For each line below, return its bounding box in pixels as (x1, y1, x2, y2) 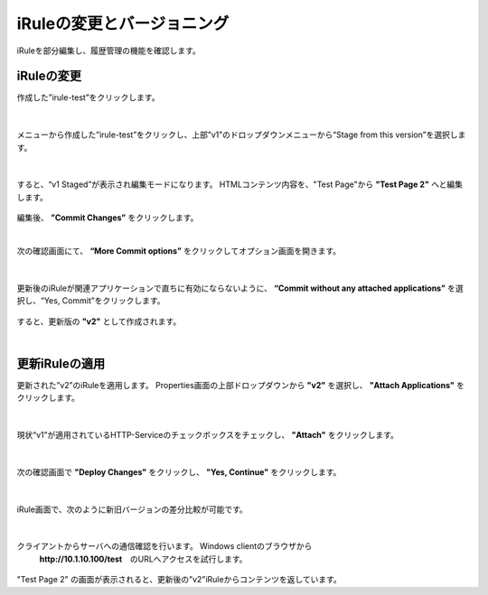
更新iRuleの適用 (16, 356, 106, 371)
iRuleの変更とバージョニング (16, 14, 230, 33)
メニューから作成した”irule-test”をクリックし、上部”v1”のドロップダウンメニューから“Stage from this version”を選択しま (16, 129, 466, 140)
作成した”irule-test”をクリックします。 (16, 92, 160, 103)
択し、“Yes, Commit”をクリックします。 (16, 295, 166, 306)
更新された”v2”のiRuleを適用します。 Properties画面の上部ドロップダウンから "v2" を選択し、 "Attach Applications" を (16, 379, 465, 390)
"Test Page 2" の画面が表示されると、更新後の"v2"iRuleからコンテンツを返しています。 (16, 574, 343, 585)
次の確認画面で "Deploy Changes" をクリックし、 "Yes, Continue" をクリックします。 (16, 466, 342, 478)
